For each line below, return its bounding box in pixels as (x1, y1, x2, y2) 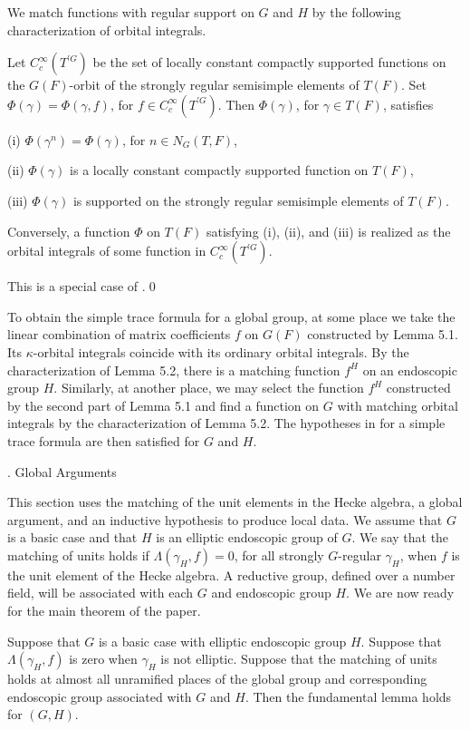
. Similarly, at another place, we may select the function (53, 378, 364, 397)
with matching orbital (337, 395, 458, 414)
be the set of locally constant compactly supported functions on (92, 53, 446, 72)
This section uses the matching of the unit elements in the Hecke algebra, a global (7, 492, 463, 511)
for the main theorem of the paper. (7, 601, 201, 620)
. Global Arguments (7, 462, 117, 481)
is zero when (69, 649, 138, 668)
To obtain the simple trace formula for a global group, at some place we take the (7, 307, 456, 326)
